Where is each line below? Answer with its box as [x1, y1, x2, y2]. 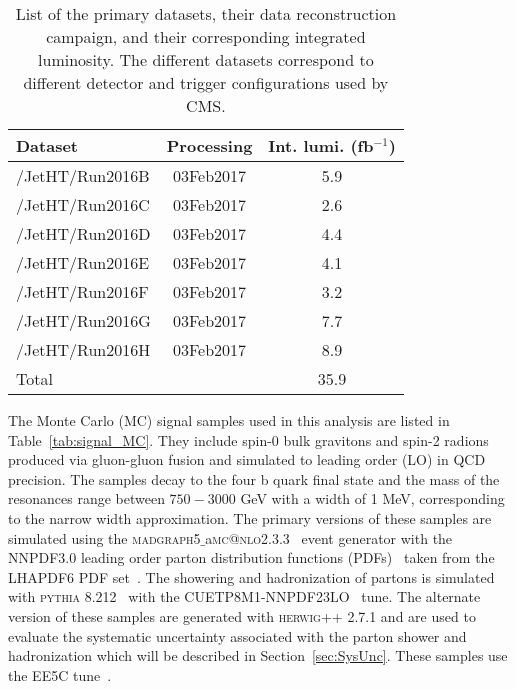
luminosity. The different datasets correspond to [38, 48, 374, 71]
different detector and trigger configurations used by [23, 71, 389, 94]
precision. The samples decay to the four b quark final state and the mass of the [8, 468, 500, 489]
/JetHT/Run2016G [16, 309, 151, 332]
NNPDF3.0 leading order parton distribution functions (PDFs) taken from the [8, 547, 495, 568]
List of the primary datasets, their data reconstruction [15, 2, 397, 25]
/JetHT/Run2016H [16, 338, 151, 361]
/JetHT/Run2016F [16, 280, 149, 303]
